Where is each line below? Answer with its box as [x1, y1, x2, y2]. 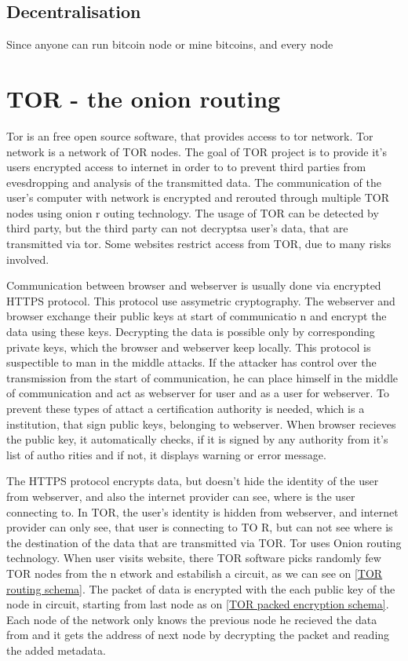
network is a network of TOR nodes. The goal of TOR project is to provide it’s [6, 143, 387, 159]
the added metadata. [6, 641, 106, 658]
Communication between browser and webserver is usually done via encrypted [6, 277, 381, 294]
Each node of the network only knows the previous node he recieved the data [6, 611, 377, 627]
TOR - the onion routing [6, 82, 281, 114]
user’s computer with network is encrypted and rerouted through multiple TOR [6, 189, 389, 206]
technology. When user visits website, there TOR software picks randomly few [6, 550, 381, 566]
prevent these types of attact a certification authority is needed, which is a [6, 400, 365, 417]
